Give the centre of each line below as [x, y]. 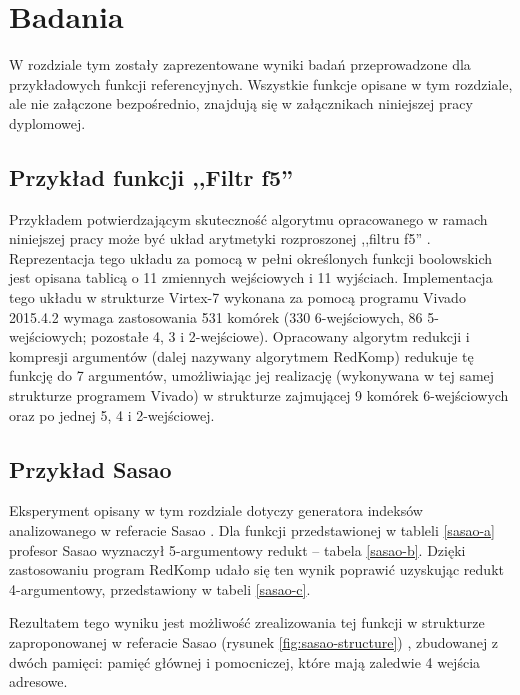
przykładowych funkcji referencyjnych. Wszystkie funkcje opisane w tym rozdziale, [261, 83]
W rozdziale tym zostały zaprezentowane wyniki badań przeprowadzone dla [240, 64]
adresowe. [38, 681]
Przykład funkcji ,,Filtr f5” [151, 176]
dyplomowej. [47, 122]
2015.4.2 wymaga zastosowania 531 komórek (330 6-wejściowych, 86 [216, 316]
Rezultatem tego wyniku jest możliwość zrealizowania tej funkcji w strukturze [247, 622]
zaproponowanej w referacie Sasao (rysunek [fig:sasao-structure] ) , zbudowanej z [254, 642]
